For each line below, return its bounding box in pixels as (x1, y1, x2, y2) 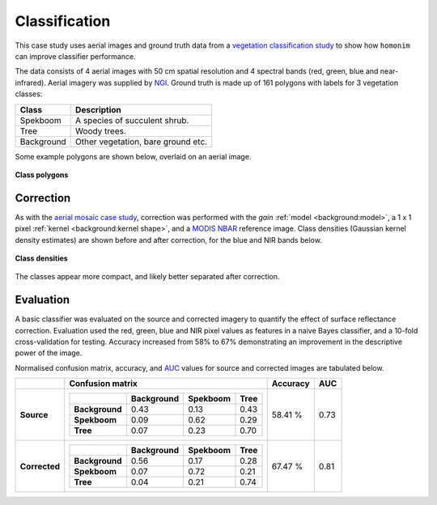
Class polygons (15, 170, 69, 180)
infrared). (15, 78, 46, 87)
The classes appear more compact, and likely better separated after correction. (15, 272, 280, 282)
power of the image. (15, 348, 83, 358)
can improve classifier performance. (15, 51, 137, 61)
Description (75, 104, 121, 115)
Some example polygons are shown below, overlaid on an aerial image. (15, 151, 252, 161)
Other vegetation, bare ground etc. (75, 136, 208, 147)
